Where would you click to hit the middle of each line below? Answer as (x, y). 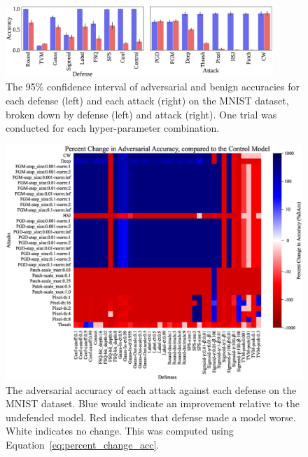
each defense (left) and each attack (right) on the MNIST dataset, (147, 100)
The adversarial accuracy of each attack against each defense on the (151, 389)
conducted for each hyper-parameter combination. (113, 128)
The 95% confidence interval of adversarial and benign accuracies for (153, 87)
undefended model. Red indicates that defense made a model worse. (151, 417)
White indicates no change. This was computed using (120, 431)
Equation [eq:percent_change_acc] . (83, 445)
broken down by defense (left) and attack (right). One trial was (141, 114)
